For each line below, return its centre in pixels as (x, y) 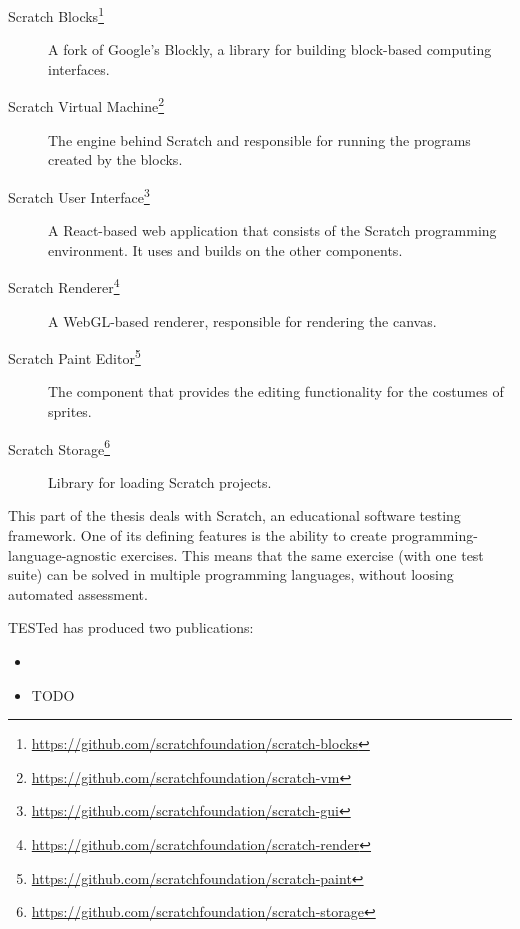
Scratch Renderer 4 (64, 285)
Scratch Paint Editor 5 (74, 356)
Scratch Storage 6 (59, 447)
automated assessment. (78, 593)
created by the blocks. (115, 159)
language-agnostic (62, 554)
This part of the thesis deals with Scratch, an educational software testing (234, 515)
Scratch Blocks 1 (56, 14)
